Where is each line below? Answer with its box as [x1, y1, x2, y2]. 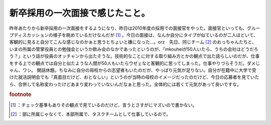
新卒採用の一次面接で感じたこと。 [9, 8, 151, 19]
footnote [9, 91, 32, 98]
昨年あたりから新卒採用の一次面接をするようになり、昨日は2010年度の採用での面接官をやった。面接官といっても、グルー [9, 25, 260, 31]
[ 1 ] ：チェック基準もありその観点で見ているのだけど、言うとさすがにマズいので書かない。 [11, 102, 197, 108]
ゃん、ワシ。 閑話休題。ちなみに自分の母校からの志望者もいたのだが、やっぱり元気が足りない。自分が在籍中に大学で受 [9, 67, 257, 73]
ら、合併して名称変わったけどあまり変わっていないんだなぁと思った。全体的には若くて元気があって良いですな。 [9, 81, 242, 87]
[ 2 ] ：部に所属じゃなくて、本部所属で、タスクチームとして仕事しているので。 [11, 111, 171, 117]
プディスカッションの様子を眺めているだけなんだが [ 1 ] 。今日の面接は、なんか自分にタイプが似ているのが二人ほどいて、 [9, 32, 258, 38]
